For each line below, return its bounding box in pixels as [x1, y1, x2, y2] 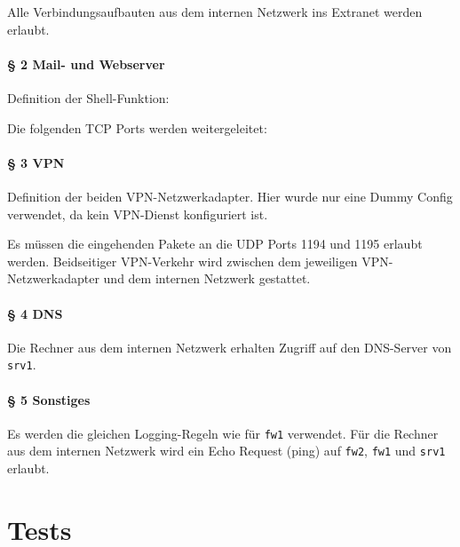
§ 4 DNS [7, 304, 63, 322]
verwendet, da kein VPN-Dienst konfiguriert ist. [7, 204, 268, 223]
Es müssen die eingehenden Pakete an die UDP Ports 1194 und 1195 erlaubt [7, 234, 423, 253]
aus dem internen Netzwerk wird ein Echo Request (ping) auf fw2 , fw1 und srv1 [7, 441, 446, 460]
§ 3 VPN [7, 153, 65, 171]
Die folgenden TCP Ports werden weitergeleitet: [7, 118, 267, 137]
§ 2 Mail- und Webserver [7, 54, 165, 73]
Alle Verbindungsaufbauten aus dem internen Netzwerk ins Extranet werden [7, 3, 423, 20]
